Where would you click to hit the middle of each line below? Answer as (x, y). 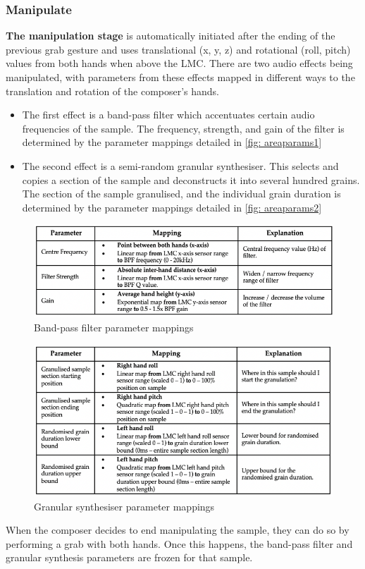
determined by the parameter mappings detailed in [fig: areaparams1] (172, 142)
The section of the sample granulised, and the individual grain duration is (181, 194)
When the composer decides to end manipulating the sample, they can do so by (178, 530)
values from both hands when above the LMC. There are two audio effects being (179, 63)
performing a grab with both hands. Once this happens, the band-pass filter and (179, 543)
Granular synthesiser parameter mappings (124, 506)
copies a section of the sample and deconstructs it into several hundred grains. (191, 179)
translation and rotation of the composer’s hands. (113, 91)
